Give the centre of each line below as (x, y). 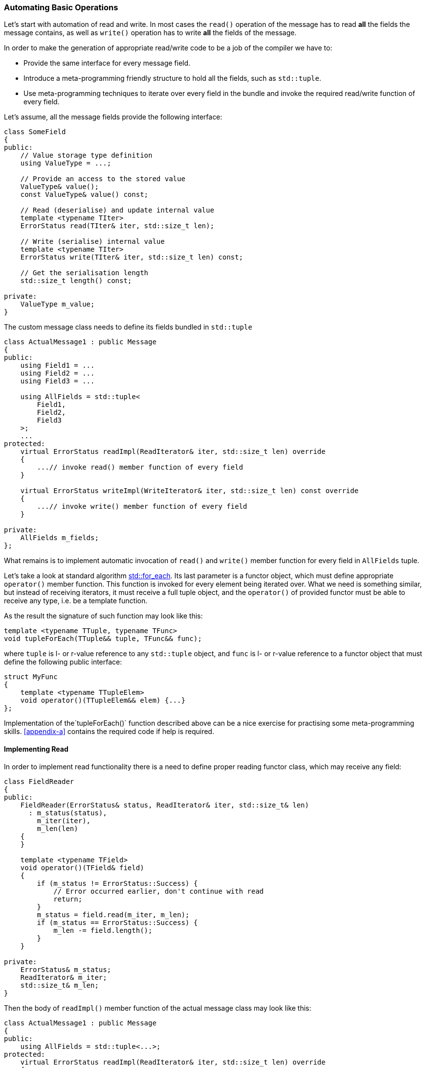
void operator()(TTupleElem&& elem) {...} (103, 700)
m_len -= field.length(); (103, 930)
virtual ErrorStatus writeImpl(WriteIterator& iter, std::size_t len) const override (189, 491)
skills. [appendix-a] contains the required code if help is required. (109, 732)
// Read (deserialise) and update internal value (117, 210)
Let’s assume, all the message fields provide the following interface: (113, 117)
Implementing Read (36, 749)
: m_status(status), (68, 813)
